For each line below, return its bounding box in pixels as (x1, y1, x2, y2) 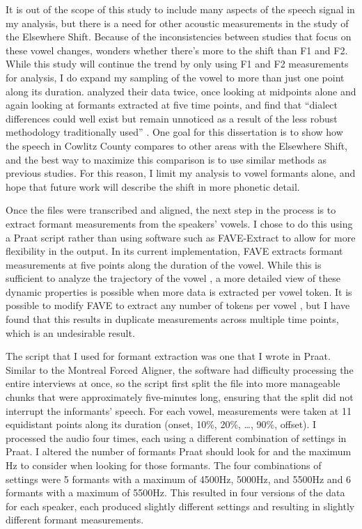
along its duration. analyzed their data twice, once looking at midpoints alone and (6, 84, 356, 98)
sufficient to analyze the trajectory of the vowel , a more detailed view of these (6, 271, 340, 285)
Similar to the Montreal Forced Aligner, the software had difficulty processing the (6, 362, 354, 377)
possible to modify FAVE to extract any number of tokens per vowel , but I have (6, 298, 350, 313)
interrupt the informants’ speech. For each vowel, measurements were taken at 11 (6, 403, 352, 418)
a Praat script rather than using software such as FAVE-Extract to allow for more (6, 230, 356, 244)
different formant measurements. (6, 512, 144, 527)
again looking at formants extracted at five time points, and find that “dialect (6, 97, 338, 112)
